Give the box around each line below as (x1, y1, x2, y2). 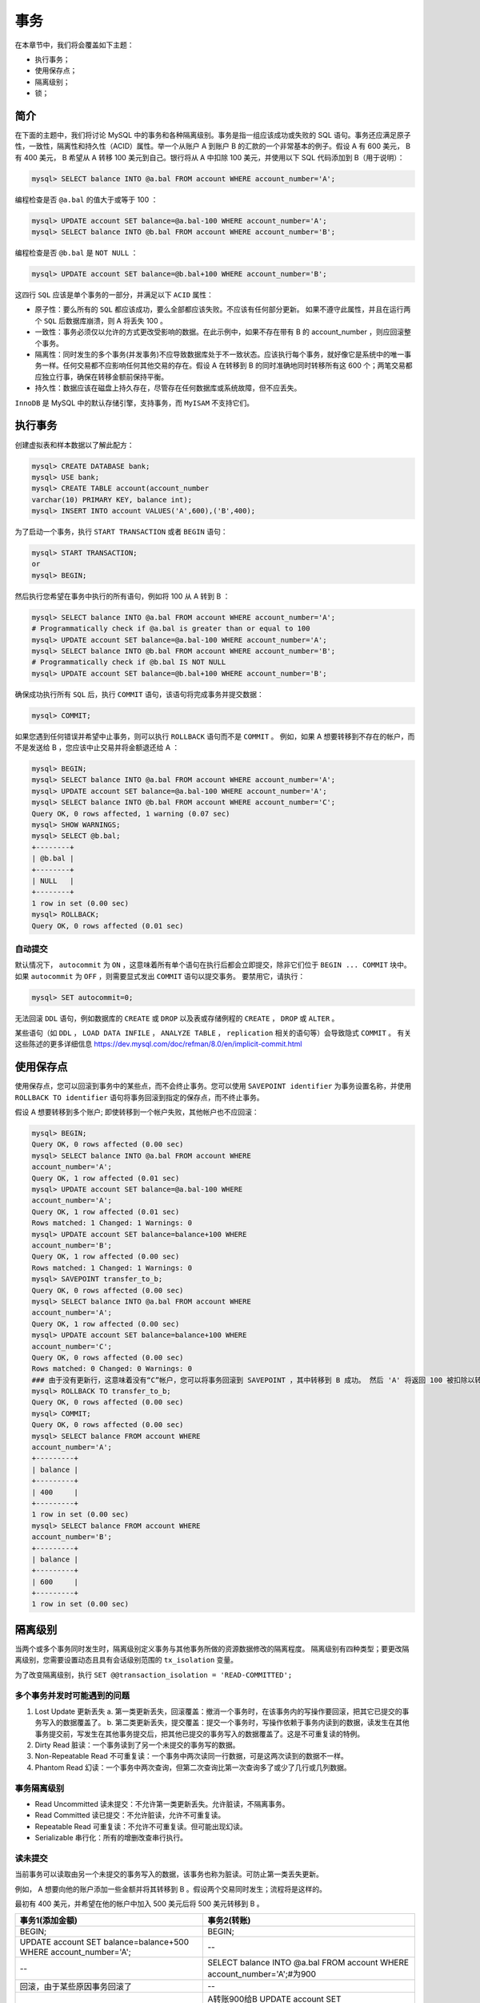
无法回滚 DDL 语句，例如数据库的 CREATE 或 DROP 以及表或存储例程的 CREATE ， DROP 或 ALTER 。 (14, 1014, 339, 1023)
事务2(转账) (207, 1915, 251, 1926)
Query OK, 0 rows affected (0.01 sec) (31, 921, 184, 930)
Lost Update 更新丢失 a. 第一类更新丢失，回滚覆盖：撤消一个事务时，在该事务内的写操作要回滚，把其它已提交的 (34, 1707, 402, 1716)
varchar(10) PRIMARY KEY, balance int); (31, 495, 192, 504)
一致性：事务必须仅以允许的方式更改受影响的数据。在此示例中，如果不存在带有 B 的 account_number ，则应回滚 (34, 327, 404, 337)
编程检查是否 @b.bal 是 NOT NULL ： (14, 248, 138, 258)
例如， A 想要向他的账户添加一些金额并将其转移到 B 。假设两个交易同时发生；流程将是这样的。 (14, 1884, 327, 1894)
